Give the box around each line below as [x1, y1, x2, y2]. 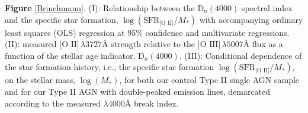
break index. [133, 97, 179, 109]
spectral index [241, 2, 293, 14]
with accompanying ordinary [199, 13, 303, 25]
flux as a [252, 38, 283, 50]
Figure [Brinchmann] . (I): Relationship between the [5, 2, 195, 14]
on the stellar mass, [5, 74, 76, 86]
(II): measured [5, 38, 57, 50]
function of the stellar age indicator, [5, 49, 136, 61]
